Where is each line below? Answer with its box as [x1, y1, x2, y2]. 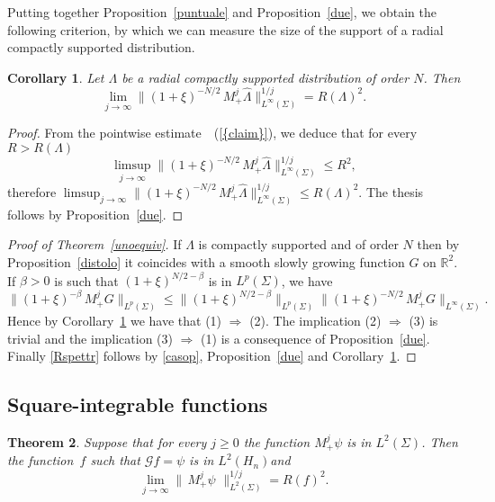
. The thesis [358, 182, 424, 201]
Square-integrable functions [7, 390, 268, 418]
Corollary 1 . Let [7, 67, 104, 86]
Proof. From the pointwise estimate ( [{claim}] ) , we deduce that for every [7, 123, 418, 142]
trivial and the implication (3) [7, 328, 174, 347]
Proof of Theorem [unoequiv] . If [7, 235, 182, 254]
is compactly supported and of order [198, 235, 399, 254]
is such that [54, 271, 119, 290]
